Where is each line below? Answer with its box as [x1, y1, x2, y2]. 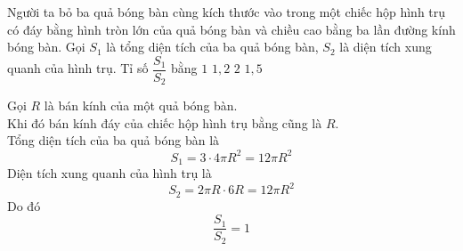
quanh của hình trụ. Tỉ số [7, 59, 149, 77]
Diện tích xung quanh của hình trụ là [7, 164, 212, 182]
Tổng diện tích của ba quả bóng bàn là [7, 131, 220, 150]
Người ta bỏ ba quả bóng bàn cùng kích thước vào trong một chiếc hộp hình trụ [7, 3, 446, 20]
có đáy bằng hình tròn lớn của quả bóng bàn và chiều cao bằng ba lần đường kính [7, 20, 456, 38]
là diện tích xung [339, 37, 432, 56]
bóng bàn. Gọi [7, 37, 85, 56]
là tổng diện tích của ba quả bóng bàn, [106, 37, 319, 56]
